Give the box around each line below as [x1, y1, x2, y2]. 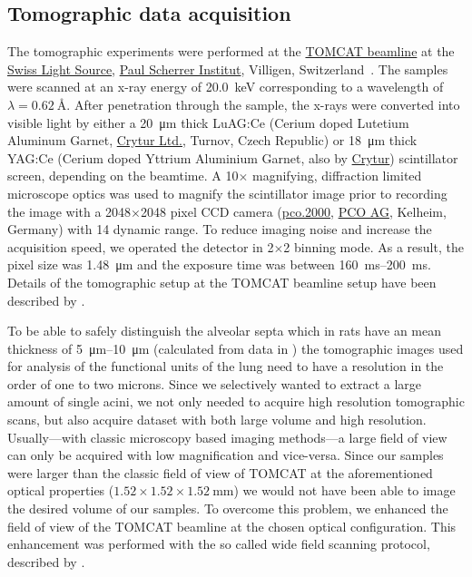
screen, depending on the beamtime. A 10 [7, 166, 239, 185]
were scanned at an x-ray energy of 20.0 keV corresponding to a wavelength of [7, 77, 444, 96]
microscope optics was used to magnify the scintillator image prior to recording [7, 183, 447, 202]
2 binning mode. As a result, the [283, 237, 464, 256]
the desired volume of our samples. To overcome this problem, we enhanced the [7, 499, 448, 518]
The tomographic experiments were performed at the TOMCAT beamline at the [7, 42, 455, 61]
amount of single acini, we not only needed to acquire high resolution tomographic [7, 392, 465, 411]
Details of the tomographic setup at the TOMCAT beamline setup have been [7, 272, 437, 291]
